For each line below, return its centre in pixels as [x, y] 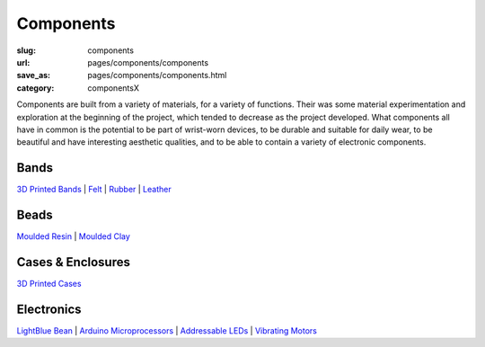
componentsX [113, 88]
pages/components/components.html [157, 76]
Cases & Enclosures [73, 262]
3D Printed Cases [49, 284]
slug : [26, 50]
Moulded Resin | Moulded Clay [73, 236]
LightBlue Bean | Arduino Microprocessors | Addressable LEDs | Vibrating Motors [167, 330]
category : [35, 88]
